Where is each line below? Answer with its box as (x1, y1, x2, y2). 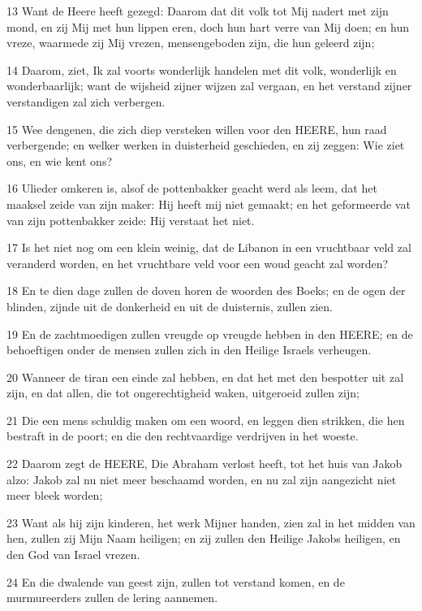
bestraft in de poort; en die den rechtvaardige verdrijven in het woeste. (6, 427, 359, 444)
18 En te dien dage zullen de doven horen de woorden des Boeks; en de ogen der (6, 282, 406, 299)
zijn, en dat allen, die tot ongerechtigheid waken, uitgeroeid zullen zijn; (6, 384, 360, 401)
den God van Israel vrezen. (6, 546, 140, 563)
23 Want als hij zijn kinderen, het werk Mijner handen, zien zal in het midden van (6, 513, 416, 531)
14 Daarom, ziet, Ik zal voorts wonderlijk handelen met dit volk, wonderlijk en (6, 61, 397, 78)
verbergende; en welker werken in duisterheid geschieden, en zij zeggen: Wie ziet (6, 136, 405, 154)
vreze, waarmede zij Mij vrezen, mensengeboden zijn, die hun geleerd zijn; (6, 34, 375, 51)
